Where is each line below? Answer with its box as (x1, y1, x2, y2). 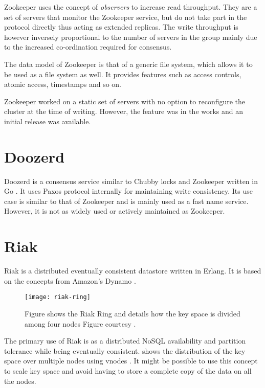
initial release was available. (4, 116, 91, 126)
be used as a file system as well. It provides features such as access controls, (4, 69, 241, 79)
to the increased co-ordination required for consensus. (4, 41, 172, 52)
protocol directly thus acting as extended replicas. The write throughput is (4, 21, 238, 32)
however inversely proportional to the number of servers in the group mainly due (4, 31, 257, 42)
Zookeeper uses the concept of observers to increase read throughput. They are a (4, 2, 257, 12)
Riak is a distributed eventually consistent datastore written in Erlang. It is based (4, 265, 261, 276)
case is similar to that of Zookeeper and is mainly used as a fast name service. (4, 195, 249, 206)
